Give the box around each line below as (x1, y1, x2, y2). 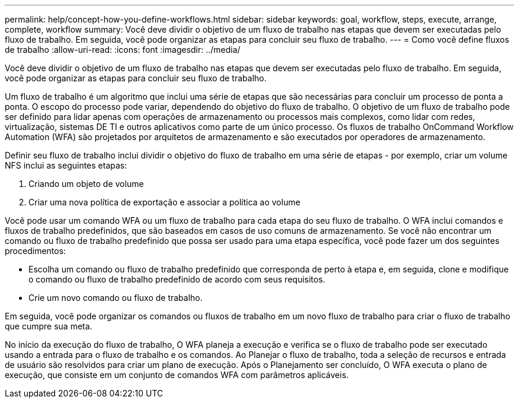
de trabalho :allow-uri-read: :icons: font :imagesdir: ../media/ (5, 45, 241, 55)
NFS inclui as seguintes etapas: (5, 160, 127, 170)
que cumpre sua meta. (5, 321, 92, 331)
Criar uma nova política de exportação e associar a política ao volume (28, 197, 300, 207)
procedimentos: (5, 246, 66, 256)
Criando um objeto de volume (28, 179, 144, 189)
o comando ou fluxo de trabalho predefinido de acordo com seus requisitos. (28, 274, 325, 284)
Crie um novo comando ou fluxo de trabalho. (28, 293, 203, 303)
